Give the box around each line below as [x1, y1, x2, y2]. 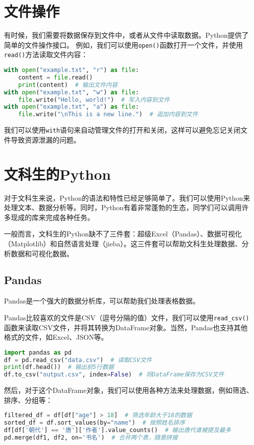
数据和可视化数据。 [10, 248, 73, 258]
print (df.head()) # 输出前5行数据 [4, 364, 114, 371]
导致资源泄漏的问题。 [10, 134, 80, 145]
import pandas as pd [4, 349, 72, 356]
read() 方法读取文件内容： [4, 49, 88, 60]
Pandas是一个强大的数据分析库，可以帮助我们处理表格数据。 [4, 296, 200, 306]
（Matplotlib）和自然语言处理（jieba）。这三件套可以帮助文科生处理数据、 [4, 238, 242, 248]
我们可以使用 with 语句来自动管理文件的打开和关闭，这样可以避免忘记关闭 [4, 125, 241, 135]
